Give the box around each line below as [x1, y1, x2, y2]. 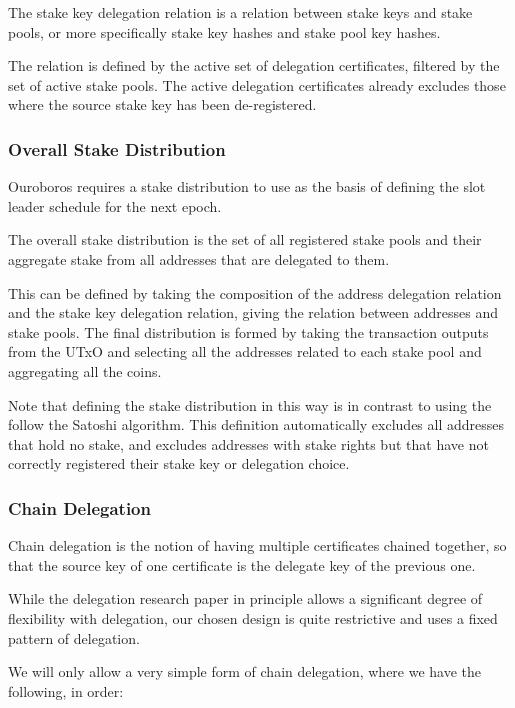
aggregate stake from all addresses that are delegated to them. [8, 248, 390, 269]
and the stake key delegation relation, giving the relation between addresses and [8, 302, 499, 323]
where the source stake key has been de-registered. [8, 94, 317, 115]
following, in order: [8, 680, 124, 701]
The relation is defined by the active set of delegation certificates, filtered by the [8, 55, 500, 76]
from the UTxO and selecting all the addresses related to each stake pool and [8, 341, 482, 362]
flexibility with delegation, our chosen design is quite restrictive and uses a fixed [8, 607, 498, 628]
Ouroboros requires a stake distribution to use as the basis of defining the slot [8, 176, 486, 197]
